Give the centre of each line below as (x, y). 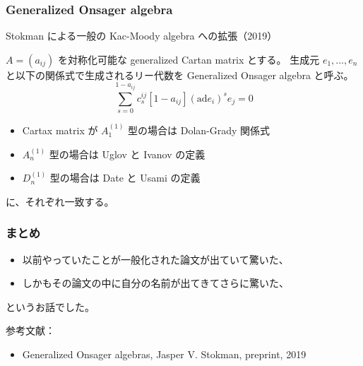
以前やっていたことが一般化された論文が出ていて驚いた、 (155, 259)
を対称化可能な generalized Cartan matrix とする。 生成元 (189, 59)
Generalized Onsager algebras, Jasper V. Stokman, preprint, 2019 (164, 354)
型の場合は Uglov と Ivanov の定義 (127, 154)
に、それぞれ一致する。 (60, 201)
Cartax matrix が (60, 130)
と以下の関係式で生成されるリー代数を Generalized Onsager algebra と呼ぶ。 (180, 75)
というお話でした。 (50, 306)
